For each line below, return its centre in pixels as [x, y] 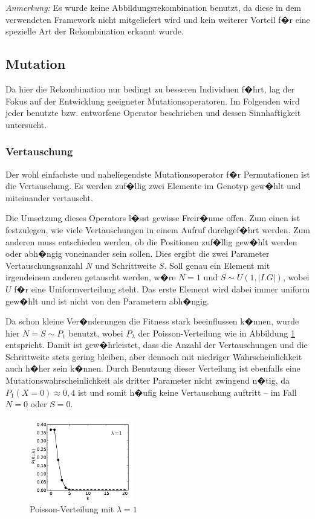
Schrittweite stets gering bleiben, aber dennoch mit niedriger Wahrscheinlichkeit [154, 356]
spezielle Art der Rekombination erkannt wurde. [95, 31]
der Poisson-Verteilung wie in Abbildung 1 [216, 333]
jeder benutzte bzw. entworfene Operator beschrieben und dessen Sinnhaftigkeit [153, 113]
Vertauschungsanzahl [44, 265]
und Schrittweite [126, 265]
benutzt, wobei [96, 333]
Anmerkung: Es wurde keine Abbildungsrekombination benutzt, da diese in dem [154, 7]
